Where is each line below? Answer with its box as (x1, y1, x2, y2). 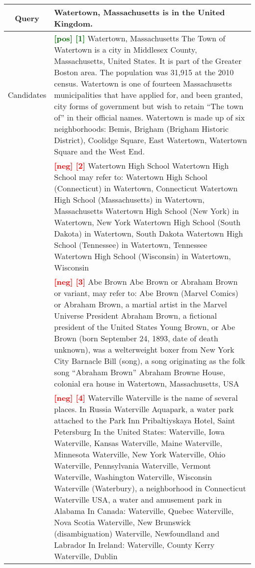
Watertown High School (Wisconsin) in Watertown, (54, 250, 231, 262)
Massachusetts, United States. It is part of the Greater (54, 55, 242, 66)
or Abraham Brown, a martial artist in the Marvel (54, 299, 227, 310)
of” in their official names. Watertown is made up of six (54, 112, 245, 123)
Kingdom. (54, 18, 93, 29)
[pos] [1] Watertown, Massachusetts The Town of (54, 32, 226, 44)
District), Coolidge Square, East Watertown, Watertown (54, 134, 247, 146)
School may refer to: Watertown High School (54, 171, 207, 182)
